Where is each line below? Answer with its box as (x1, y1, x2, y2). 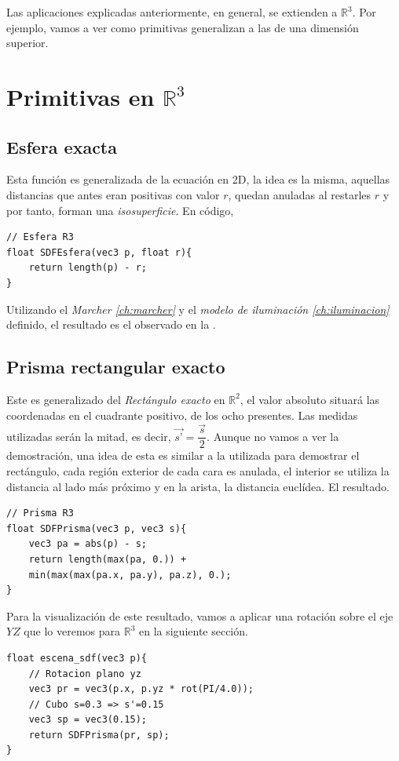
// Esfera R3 (6, 231, 74, 243)
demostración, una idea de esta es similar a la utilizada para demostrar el (6, 447, 360, 464)
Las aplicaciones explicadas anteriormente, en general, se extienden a (6, 4, 338, 20)
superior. (6, 35, 49, 51)
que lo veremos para (24, 623, 121, 639)
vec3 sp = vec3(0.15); (28, 714, 147, 726)
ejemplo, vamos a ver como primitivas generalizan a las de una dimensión (6, 19, 359, 35)
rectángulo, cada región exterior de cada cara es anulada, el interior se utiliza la (6, 462, 390, 479)
